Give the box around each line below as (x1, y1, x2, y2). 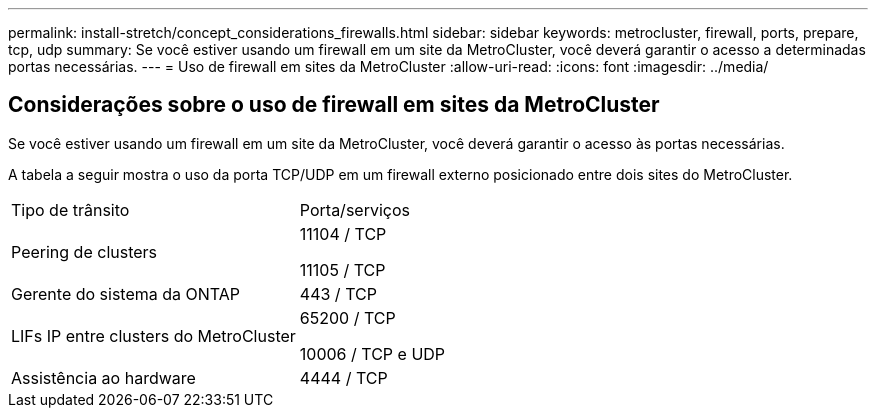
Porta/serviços (299, 199, 410, 220)
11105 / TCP (299, 259, 386, 280)
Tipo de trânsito (11, 199, 130, 220)
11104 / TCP (299, 223, 387, 244)
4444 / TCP (299, 367, 388, 388)
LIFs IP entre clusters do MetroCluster (11, 325, 296, 346)
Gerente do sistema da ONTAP (11, 283, 241, 304)
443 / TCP (299, 283, 377, 304)
